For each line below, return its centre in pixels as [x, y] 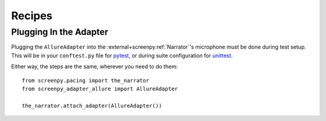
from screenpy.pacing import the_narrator [86, 80]
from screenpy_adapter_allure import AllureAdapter [100, 88]
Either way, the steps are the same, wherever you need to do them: [94, 67]
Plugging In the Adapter [60, 32]
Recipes [32, 16]
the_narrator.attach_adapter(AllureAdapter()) [92, 106]
